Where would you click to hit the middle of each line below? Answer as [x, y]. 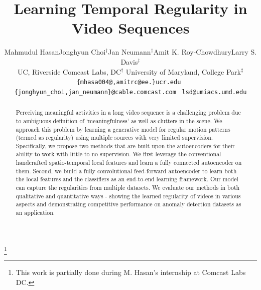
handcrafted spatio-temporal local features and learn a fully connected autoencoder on [129, 163]
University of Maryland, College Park [183, 71]
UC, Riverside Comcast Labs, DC [69, 71]
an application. [35, 213]
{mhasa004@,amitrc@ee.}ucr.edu [129, 82]
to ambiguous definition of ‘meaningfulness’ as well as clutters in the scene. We [119, 120]
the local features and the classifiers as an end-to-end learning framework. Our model [127, 179]
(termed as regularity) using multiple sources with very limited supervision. [114, 137]
